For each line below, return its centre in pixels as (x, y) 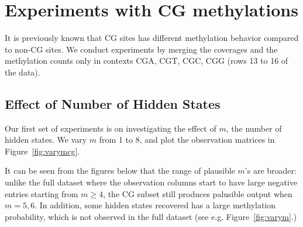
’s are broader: (271, 171)
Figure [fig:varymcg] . (42, 151)
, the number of (254, 128)
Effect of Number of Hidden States (113, 103)
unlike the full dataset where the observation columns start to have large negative (151, 182)
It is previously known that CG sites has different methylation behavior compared (152, 38)
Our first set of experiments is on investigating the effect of (111, 128)
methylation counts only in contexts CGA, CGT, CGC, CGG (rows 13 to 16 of (147, 61)
